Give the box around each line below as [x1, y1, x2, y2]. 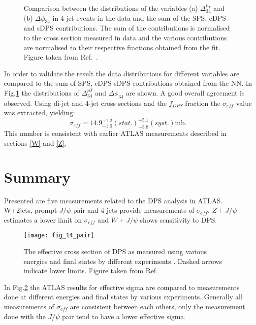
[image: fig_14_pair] [24, 232, 95, 239]
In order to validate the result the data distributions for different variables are [4, 68, 240, 78]
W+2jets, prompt [4, 205, 57, 215]
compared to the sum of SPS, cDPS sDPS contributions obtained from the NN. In [4, 78, 252, 88]
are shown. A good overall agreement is [126, 87, 245, 97]
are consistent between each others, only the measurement [70, 301, 245, 311]
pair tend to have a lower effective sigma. [62, 311, 186, 321]
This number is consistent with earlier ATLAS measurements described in [4, 128, 227, 138]
